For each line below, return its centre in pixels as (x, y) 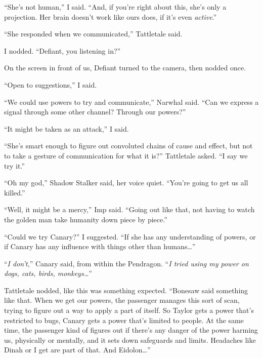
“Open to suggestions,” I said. (51, 84)
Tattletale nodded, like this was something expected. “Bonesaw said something (126, 290)
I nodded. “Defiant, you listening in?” (62, 50)
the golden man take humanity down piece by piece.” (86, 219)
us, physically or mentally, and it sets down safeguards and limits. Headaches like (130, 340)
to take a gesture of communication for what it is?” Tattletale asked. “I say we (126, 155)
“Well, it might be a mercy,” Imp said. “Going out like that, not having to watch (129, 209)
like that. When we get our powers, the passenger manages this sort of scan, (122, 300)
